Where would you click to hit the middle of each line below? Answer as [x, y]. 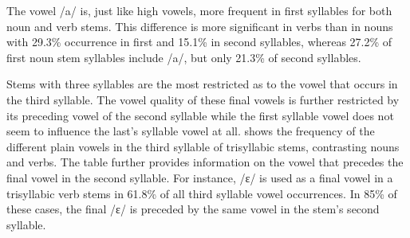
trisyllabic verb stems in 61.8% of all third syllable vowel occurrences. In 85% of [202, 193]
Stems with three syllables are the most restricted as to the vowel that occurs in [202, 84]
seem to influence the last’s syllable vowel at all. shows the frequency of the [191, 131]
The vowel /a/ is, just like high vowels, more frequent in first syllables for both [199, 10]
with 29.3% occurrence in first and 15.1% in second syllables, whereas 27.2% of [199, 42]
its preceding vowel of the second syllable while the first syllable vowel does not [200, 115]
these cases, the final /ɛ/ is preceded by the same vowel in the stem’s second [193, 209]
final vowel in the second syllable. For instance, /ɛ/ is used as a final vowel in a [200, 177]
